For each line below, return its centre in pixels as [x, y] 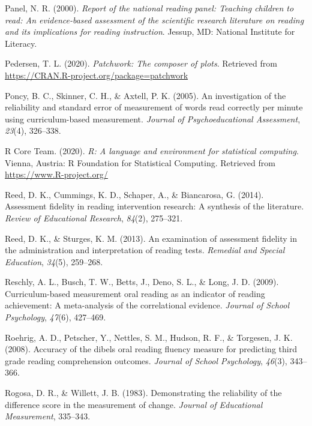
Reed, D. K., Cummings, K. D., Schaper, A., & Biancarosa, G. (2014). [134, 194]
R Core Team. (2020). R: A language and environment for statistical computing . [152, 150]
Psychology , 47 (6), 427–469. [55, 317]
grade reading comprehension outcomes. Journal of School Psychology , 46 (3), [146, 360]
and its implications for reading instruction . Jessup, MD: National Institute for [150, 31]
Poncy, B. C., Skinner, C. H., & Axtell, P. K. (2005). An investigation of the [145, 95]
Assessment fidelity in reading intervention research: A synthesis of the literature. [154, 206]
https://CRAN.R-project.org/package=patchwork [97, 75]
